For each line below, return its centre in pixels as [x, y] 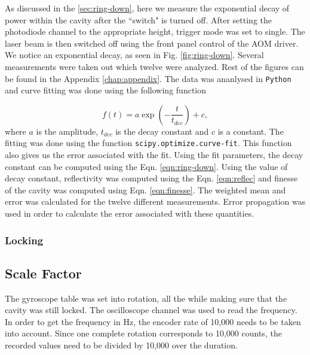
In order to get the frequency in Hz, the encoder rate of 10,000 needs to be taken [153, 321]
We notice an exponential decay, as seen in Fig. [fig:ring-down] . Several [134, 55]
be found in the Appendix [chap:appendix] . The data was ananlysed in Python [148, 78]
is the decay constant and [162, 131]
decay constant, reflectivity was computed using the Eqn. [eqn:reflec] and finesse [151, 178]
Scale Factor [43, 273]
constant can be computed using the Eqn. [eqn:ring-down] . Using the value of [146, 166]
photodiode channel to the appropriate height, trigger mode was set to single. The [155, 31]
